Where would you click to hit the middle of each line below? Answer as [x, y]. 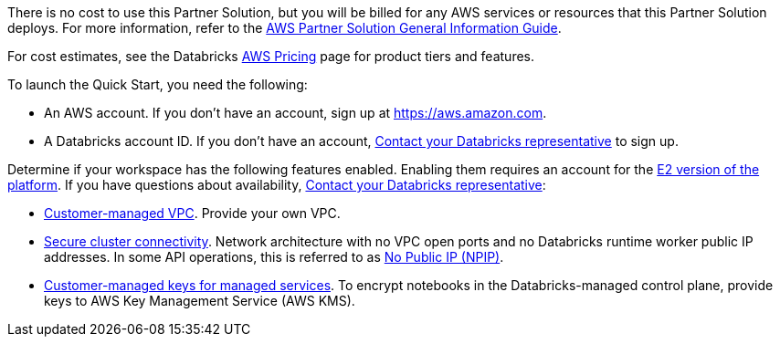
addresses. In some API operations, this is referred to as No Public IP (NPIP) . [274, 257]
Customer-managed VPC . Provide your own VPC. [192, 213]
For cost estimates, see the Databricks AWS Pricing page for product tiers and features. [271, 56]
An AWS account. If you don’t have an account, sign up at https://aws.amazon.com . [295, 113]
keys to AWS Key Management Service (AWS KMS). [200, 301]
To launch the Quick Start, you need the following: [158, 84]
